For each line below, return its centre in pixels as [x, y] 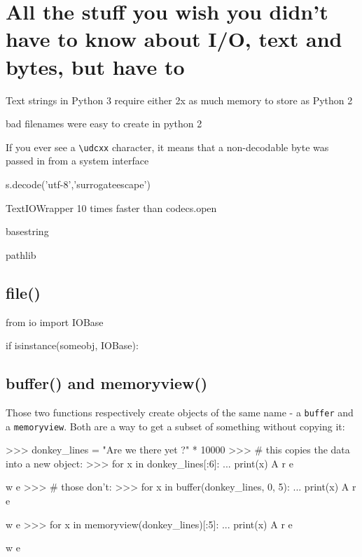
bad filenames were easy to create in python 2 [104, 124]
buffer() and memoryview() [107, 383]
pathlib [21, 254]
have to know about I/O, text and [174, 39]
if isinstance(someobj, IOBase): [72, 345]
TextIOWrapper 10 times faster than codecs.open [111, 207]
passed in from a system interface [77, 161]
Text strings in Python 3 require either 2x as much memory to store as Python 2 [179, 100]
